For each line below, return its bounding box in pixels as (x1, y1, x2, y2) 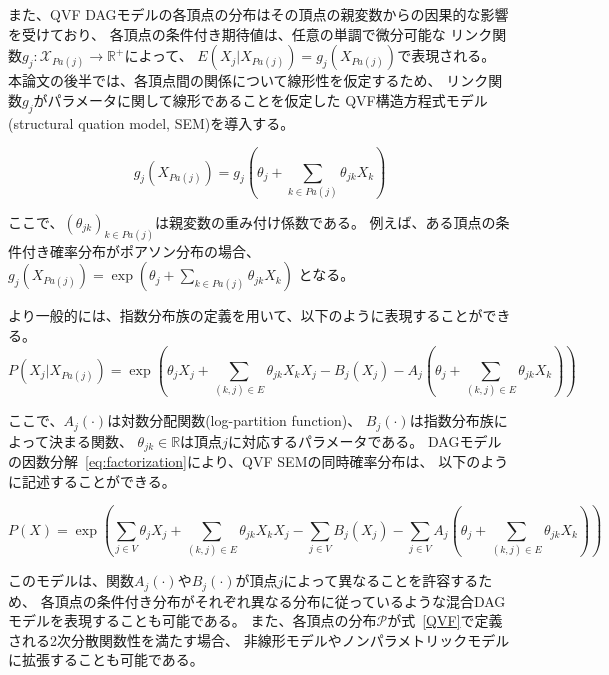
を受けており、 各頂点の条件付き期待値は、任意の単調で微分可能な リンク (8, 23, 493, 44)
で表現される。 (397, 45, 496, 66)
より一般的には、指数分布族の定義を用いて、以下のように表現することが (8, 305, 483, 326)
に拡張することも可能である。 (8, 649, 204, 670)
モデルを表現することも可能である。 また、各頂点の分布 (8, 610, 377, 631)
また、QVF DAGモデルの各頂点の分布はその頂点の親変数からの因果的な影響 (8, 4, 509, 24)
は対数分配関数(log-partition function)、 (107, 410, 362, 431)
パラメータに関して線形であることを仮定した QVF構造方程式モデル (47, 89, 488, 110)
